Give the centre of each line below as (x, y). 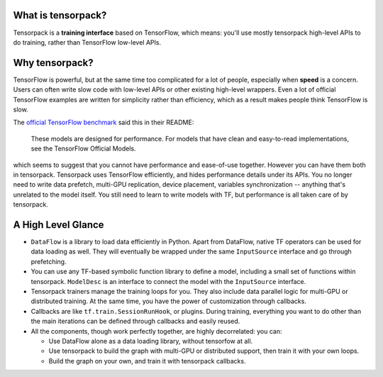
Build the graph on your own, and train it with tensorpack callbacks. (147, 361)
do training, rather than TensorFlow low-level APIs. (87, 42)
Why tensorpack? (53, 63)
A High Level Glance (59, 225)
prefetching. (49, 261)
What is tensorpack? (60, 15)
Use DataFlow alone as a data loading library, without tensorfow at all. (151, 341)
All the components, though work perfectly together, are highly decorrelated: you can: (157, 331)
